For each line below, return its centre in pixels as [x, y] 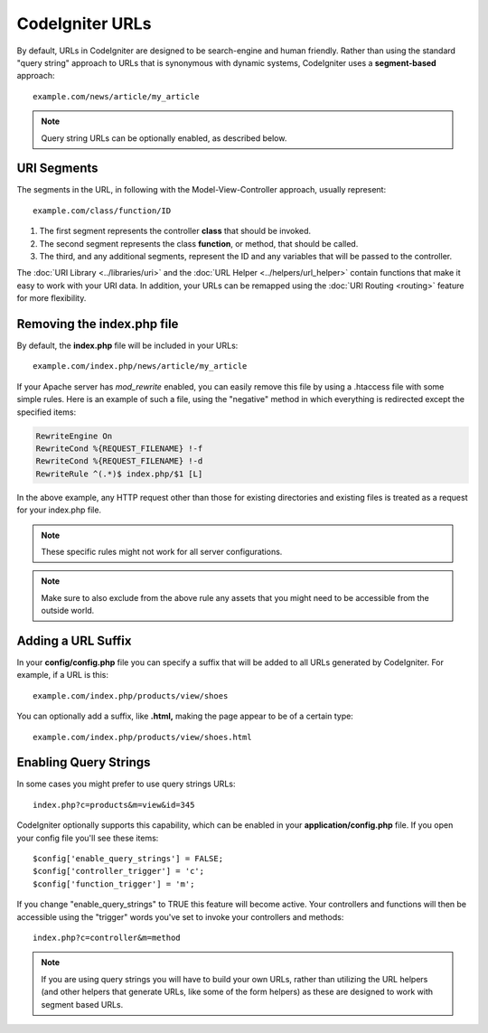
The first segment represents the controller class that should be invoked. [175, 231]
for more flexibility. [52, 298]
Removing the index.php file [98, 324]
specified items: [47, 412]
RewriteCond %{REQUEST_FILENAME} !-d [119, 461]
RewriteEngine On [74, 436]
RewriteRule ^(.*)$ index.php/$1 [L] [119, 474]
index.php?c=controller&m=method [107, 937]
